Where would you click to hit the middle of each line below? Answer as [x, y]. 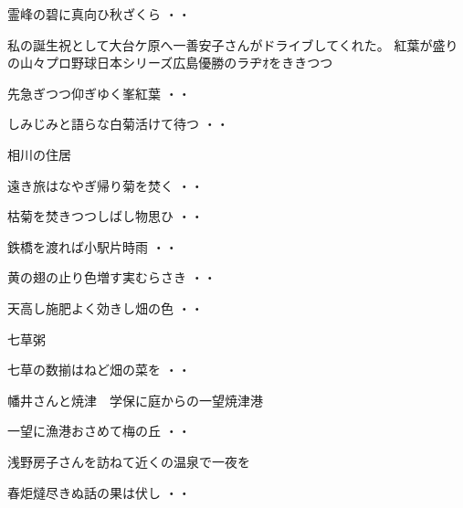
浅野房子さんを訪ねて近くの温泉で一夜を [129, 461]
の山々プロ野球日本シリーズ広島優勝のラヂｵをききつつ [170, 63]
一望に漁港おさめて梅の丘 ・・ [99, 431]
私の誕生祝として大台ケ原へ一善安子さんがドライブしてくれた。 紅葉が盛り [233, 44]
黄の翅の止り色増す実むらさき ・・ [112, 277]
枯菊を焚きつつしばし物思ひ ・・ [105, 216]
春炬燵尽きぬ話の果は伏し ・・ [99, 492]
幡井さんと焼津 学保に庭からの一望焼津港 [135, 400]
